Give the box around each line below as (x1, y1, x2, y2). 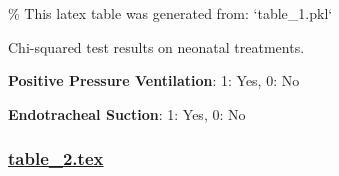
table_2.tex (8, 146, 104, 171)
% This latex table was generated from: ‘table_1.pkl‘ (8, 3, 333, 23)
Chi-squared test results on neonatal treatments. (8, 36, 305, 57)
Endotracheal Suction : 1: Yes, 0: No (8, 103, 246, 124)
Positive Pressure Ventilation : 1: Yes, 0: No (8, 70, 300, 91)
